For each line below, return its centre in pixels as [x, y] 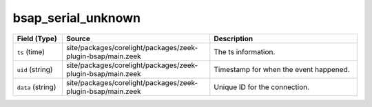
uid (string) [35, 69]
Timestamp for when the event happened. [282, 69]
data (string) [37, 87]
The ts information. [245, 51]
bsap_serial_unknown [77, 18]
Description [234, 38]
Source [78, 38]
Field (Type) [37, 38]
